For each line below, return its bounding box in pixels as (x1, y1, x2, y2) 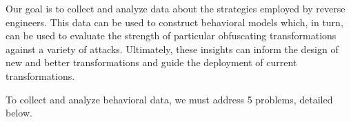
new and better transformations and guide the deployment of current (6, 55, 297, 70)
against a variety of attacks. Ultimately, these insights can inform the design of (6, 41, 339, 56)
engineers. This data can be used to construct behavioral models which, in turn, (6, 14, 343, 29)
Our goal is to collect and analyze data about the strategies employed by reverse (6, 1, 345, 15)
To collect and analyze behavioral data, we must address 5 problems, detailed (6, 92, 333, 106)
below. (6, 105, 32, 120)
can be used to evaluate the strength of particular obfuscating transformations (6, 28, 337, 43)
